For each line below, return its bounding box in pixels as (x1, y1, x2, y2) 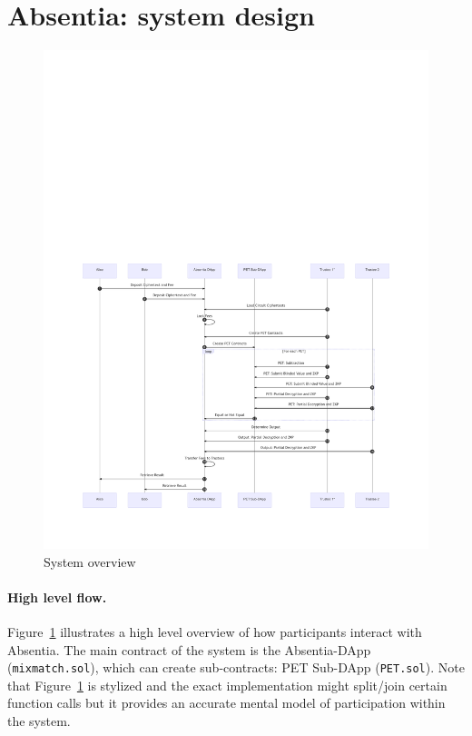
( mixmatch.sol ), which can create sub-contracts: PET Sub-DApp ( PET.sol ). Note (7, 658, 465, 677)
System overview (44, 552, 136, 571)
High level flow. (7, 587, 107, 606)
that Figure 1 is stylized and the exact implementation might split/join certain (7, 675, 447, 694)
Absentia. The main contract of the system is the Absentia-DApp (7, 640, 371, 659)
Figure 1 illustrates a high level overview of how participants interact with (7, 622, 422, 641)
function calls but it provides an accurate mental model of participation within (7, 693, 446, 712)
